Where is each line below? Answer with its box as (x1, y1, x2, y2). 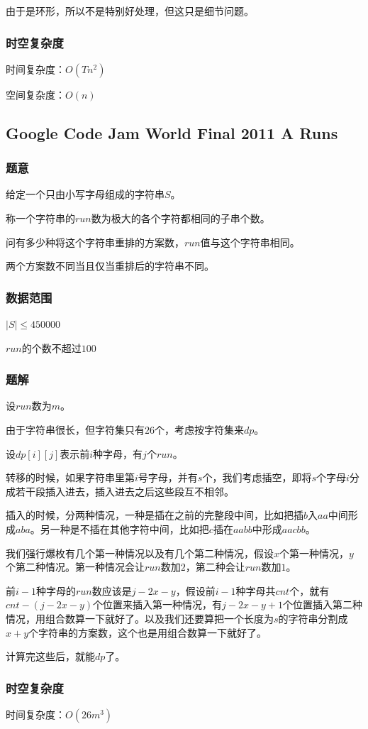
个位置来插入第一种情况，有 (93, 597, 223, 612)
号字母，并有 (138, 470, 198, 485)
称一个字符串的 (6, 211, 75, 225)
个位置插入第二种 (283, 597, 363, 612)
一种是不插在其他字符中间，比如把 (50, 521, 209, 536)
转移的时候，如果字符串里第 (6, 470, 135, 485)
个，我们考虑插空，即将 (202, 470, 312, 485)
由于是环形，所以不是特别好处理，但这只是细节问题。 (6, 4, 254, 18)
